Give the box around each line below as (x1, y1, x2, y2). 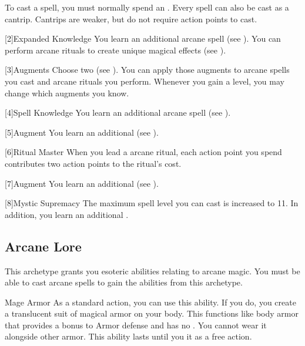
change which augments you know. (5, 86, 129, 99)
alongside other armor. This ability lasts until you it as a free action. (5, 330, 252, 342)
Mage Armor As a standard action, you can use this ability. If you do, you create (5, 295, 296, 308)
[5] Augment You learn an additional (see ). (5, 126, 159, 138)
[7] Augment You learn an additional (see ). (5, 177, 159, 189)
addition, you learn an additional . (5, 208, 129, 220)
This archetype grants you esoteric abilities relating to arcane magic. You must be (5, 264, 300, 277)
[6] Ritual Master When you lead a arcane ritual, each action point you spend (5, 146, 282, 158)
